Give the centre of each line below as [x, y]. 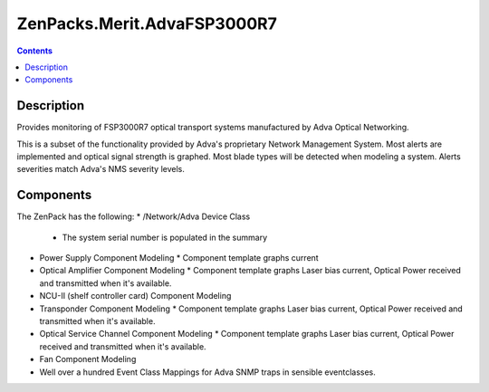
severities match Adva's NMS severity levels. [101, 169]
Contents [35, 51]
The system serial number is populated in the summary [165, 237]
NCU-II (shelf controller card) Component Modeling [135, 296]
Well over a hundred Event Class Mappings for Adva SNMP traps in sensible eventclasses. [207, 372]
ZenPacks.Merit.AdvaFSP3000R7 [147, 24]
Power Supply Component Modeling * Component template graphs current [179, 258]
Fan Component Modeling [88, 359]
